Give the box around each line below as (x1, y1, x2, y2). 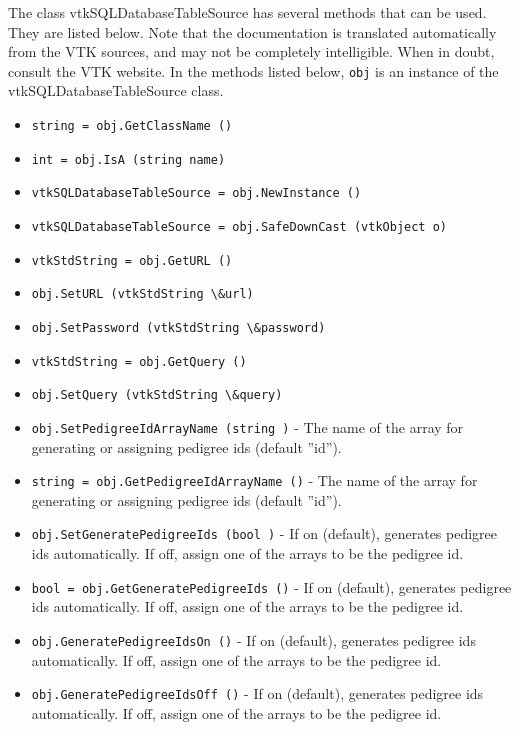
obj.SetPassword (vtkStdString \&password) (31, 320, 326, 335)
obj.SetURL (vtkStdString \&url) (31, 287, 254, 302)
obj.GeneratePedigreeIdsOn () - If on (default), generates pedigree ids (31, 629, 476, 650)
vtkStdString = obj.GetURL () (31, 253, 233, 268)
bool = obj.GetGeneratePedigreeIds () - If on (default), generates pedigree (31, 576, 512, 597)
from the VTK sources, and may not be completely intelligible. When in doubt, (8, 41, 495, 62)
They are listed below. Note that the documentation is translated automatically (8, 21, 497, 42)
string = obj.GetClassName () (31, 119, 233, 134)
